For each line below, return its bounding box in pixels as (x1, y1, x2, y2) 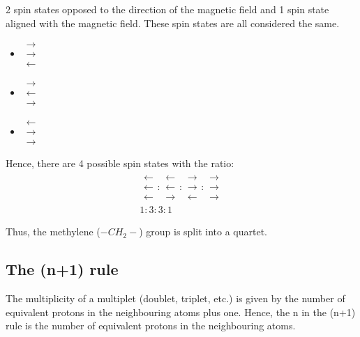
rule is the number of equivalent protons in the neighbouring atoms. (6, 318, 296, 333)
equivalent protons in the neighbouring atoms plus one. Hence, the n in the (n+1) (6, 304, 356, 319)
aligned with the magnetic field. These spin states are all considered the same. (6, 15, 340, 30)
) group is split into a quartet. (139, 224, 267, 239)
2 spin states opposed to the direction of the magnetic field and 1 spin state (6, 2, 329, 16)
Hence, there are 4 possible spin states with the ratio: (6, 156, 234, 171)
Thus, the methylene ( (6, 224, 100, 239)
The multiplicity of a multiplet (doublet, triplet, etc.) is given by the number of (6, 291, 345, 306)
